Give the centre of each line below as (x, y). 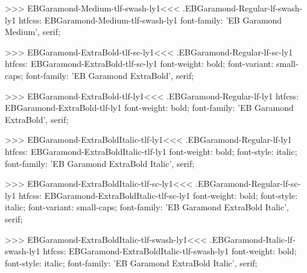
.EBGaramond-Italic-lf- (252, 239)
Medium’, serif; (33, 32)
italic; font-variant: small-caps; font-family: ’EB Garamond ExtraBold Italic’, (147, 207)
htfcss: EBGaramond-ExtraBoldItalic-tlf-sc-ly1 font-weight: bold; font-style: (158, 195)
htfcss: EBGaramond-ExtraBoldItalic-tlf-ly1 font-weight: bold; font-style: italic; (151, 151)
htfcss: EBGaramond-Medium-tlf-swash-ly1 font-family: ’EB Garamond (150, 20)
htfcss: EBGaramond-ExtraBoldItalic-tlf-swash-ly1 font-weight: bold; (170, 251)
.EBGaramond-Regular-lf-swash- (243, 8)
